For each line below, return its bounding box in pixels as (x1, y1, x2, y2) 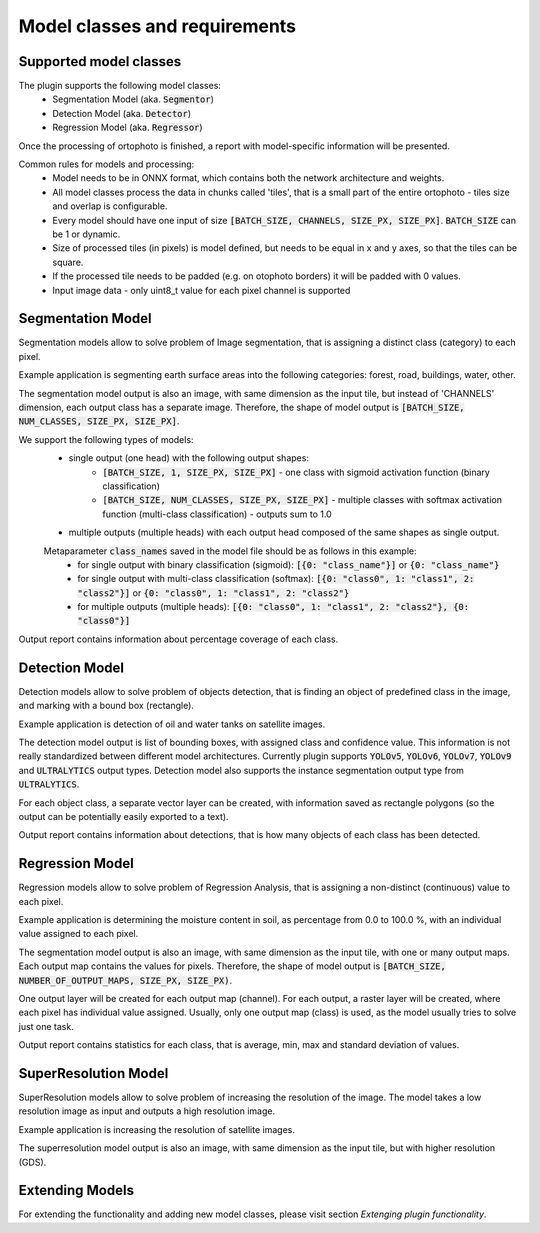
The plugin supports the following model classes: (18, 80, 222, 92)
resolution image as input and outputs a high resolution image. (18, 1105, 275, 1117)
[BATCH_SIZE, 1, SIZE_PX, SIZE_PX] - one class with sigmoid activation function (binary (102, 466, 490, 478)
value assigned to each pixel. (18, 928, 139, 940)
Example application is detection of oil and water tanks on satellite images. (18, 718, 326, 730)
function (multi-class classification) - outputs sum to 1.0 (102, 508, 332, 520)
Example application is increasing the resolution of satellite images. (18, 1123, 295, 1135)
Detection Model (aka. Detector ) (52, 107, 192, 119)
